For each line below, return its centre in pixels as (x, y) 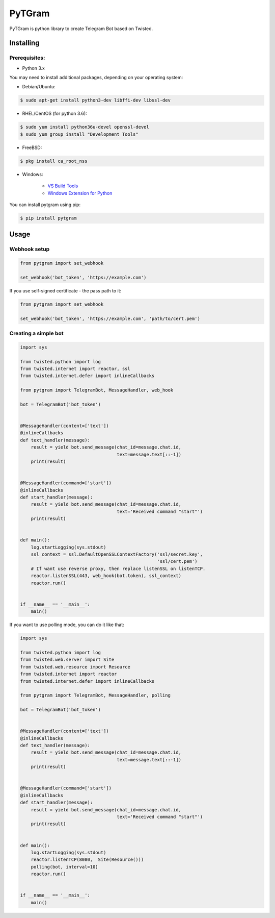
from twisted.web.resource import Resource (75, 667)
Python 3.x (34, 68)
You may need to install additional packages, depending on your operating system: (96, 78)
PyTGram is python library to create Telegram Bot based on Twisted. (81, 29)
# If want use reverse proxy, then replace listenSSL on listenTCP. (118, 568)
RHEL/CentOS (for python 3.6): (54, 114)
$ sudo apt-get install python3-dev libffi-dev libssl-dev (95, 100)
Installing (25, 43)
